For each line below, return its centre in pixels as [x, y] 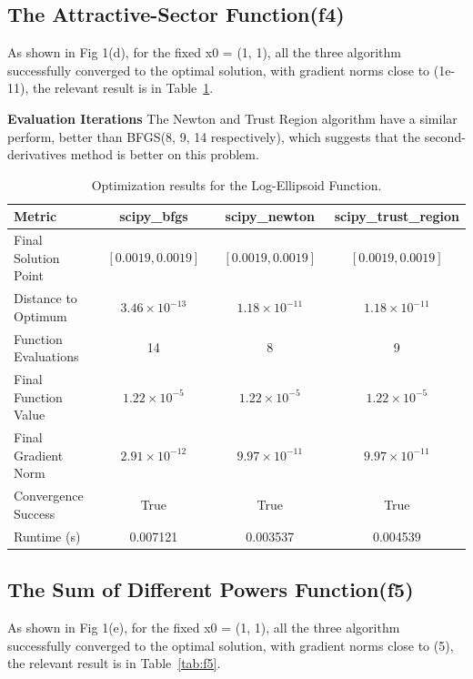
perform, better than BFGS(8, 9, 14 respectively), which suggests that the [214, 136]
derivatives [37, 154]
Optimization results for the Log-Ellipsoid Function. [236, 184]
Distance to [45, 298]
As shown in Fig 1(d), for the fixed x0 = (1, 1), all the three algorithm [204, 52]
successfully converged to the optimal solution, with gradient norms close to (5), [231, 645]
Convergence [49, 496]
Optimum [40, 315]
